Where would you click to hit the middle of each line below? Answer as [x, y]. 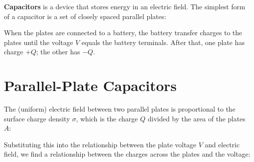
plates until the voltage [39, 42]
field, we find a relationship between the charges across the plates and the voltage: [127, 154]
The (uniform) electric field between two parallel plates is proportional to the [120, 109]
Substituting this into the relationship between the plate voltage [100, 144]
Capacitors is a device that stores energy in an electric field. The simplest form [125, 6]
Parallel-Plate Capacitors [90, 85]
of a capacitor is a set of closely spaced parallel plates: [85, 16]
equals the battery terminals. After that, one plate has [163, 42]
